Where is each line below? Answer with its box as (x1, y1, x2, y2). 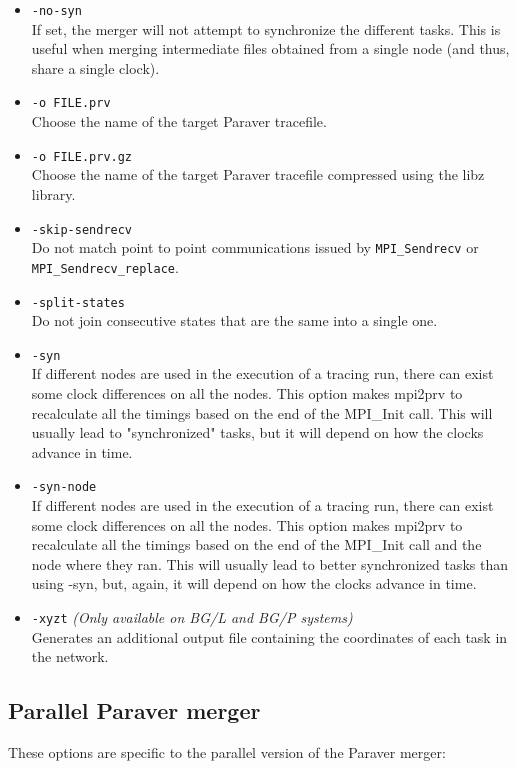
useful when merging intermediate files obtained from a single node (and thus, (31, 38, 510, 59)
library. (31, 183, 76, 204)
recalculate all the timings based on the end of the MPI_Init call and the (31, 534, 482, 555)
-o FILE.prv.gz (31, 149, 133, 164)
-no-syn (31, 4, 82, 18)
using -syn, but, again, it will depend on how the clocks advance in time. (31, 573, 477, 594)
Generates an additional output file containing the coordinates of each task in (31, 626, 508, 647)
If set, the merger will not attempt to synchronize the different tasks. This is (31, 18, 501, 39)
